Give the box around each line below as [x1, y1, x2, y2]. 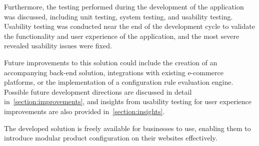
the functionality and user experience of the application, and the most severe [4, 30, 239, 41]
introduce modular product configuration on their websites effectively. [4, 133, 217, 143]
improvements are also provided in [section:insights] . [4, 106, 165, 116]
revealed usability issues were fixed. [4, 40, 112, 51]
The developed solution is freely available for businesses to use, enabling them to [4, 123, 251, 133]
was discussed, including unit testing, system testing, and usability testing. [4, 11, 233, 21]
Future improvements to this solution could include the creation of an [4, 57, 217, 67]
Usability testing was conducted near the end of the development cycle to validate [4, 21, 255, 31]
